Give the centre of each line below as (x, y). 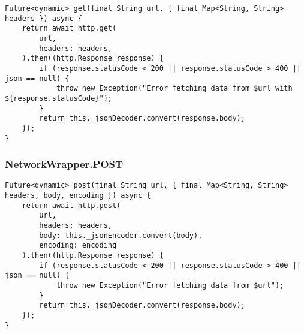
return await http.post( (71, 205)
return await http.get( (69, 28)
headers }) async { (43, 18)
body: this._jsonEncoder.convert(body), (121, 235)
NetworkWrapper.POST (64, 164)
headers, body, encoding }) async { (78, 196)
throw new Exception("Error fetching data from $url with (174, 88)
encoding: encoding (78, 246)
